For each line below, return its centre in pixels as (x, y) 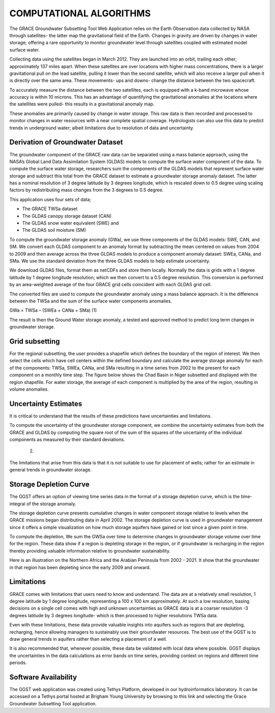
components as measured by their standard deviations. (67, 440)
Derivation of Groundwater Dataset (66, 142)
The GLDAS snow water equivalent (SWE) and (71, 223)
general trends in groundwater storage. (50, 470)
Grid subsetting (35, 341)
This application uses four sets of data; (50, 199)
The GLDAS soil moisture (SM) (54, 230)
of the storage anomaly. (51, 504)
